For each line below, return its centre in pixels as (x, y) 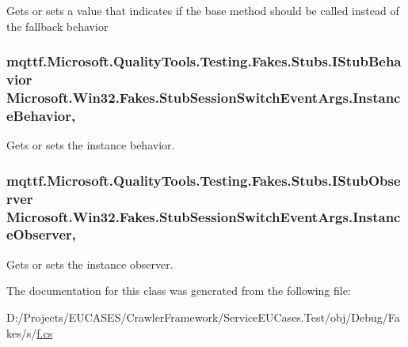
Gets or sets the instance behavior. (91, 145)
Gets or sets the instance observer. (90, 264)
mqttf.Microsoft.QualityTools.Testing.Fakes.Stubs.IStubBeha (204, 61)
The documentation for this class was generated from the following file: (179, 290)
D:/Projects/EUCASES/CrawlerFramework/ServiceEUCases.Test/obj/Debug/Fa (203, 317)
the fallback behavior (57, 26)
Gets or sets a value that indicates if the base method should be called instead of (203, 10)
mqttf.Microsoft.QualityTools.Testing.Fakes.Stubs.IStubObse (204, 180)
